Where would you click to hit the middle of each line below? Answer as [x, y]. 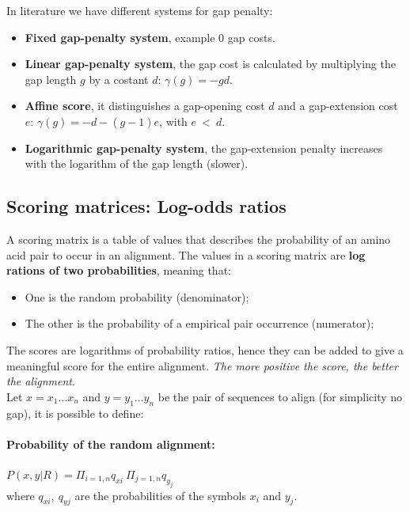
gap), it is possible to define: [75, 413]
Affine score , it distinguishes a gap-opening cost [145, 106]
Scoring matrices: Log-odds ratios [146, 206]
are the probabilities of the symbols [160, 495]
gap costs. [251, 37]
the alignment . [41, 381]
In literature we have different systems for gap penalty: [140, 10]
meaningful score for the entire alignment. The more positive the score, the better [202, 365]
